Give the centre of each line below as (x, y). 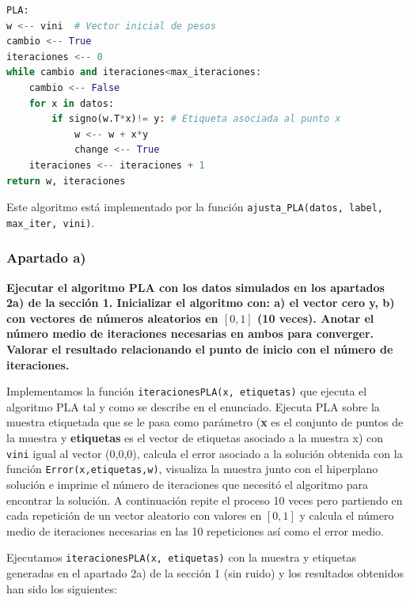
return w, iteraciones (66, 181)
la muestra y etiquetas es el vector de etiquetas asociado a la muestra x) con (195, 438)
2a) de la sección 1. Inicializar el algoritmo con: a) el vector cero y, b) (201, 303)
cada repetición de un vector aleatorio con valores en (134, 515)
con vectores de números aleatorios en (112, 318)
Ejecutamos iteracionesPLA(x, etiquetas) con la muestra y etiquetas (182, 557)
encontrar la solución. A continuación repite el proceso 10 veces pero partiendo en (205, 500)
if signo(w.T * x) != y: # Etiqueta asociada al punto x (196, 119)
